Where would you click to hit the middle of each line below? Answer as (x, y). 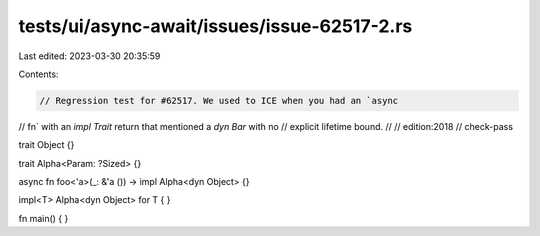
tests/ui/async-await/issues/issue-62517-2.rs (215, 26)
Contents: (38, 74)
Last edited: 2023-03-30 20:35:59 (89, 56)
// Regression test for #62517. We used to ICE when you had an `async (219, 100)
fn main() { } (43, 218)
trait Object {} (46, 145)
